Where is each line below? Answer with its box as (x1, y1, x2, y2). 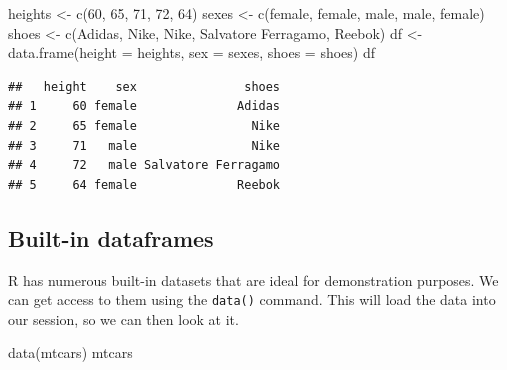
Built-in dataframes (8, 222, 214, 253)
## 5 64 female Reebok (8, 177, 281, 192)
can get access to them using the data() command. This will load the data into (8, 289, 496, 310)
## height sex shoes (8, 79, 281, 94)
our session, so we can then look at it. (8, 308, 239, 329)
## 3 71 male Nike (8, 138, 281, 153)
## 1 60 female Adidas (8, 99, 281, 114)
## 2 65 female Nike (8, 118, 281, 133)
